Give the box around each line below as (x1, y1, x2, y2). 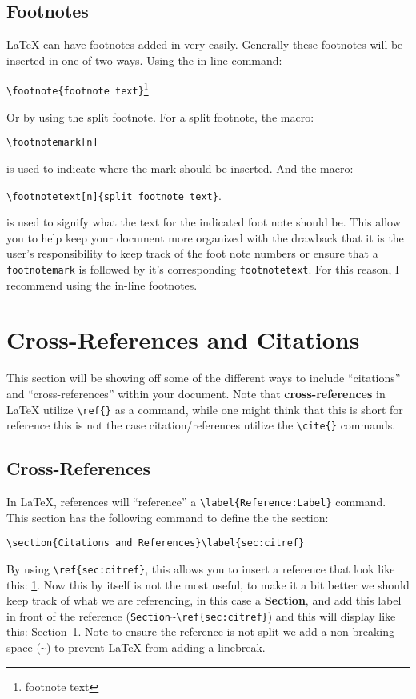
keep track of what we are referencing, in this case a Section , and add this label (6, 592, 402, 609)
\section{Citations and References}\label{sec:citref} (6, 537, 305, 549)
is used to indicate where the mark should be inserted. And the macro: (6, 159, 354, 176)
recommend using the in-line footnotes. (6, 276, 198, 293)
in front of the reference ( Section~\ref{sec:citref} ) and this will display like (6, 607, 396, 624)
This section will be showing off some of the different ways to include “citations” (6, 369, 401, 386)
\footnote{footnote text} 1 (6, 79, 149, 98)
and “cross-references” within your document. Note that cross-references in (6, 385, 386, 401)
